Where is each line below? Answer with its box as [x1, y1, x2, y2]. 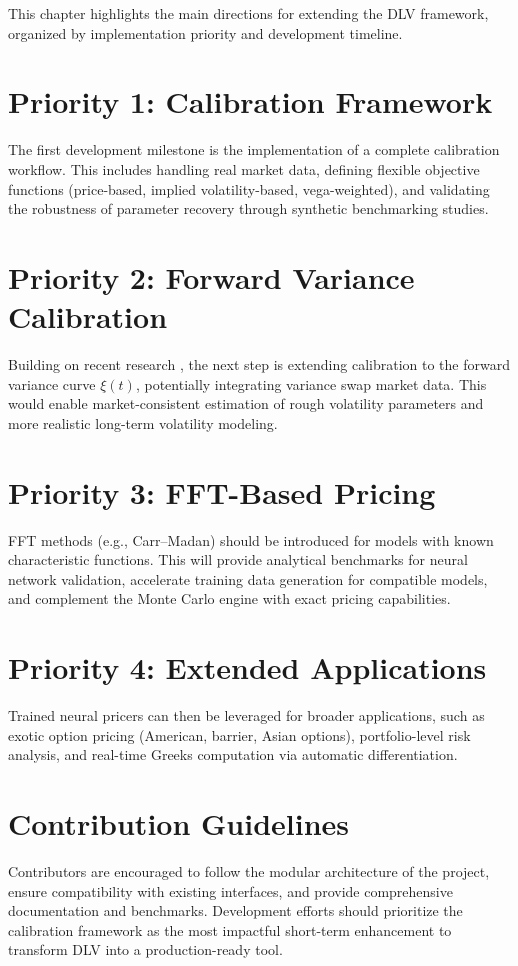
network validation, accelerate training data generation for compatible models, [8, 568, 488, 589]
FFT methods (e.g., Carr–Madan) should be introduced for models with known [8, 529, 494, 550]
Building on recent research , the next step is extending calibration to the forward [8, 354, 510, 374]
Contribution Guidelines [8, 802, 350, 843]
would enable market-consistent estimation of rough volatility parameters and [8, 393, 484, 414]
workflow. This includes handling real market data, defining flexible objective [8, 158, 480, 179]
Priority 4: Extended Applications [8, 647, 487, 688]
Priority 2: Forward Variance [8, 256, 415, 297]
